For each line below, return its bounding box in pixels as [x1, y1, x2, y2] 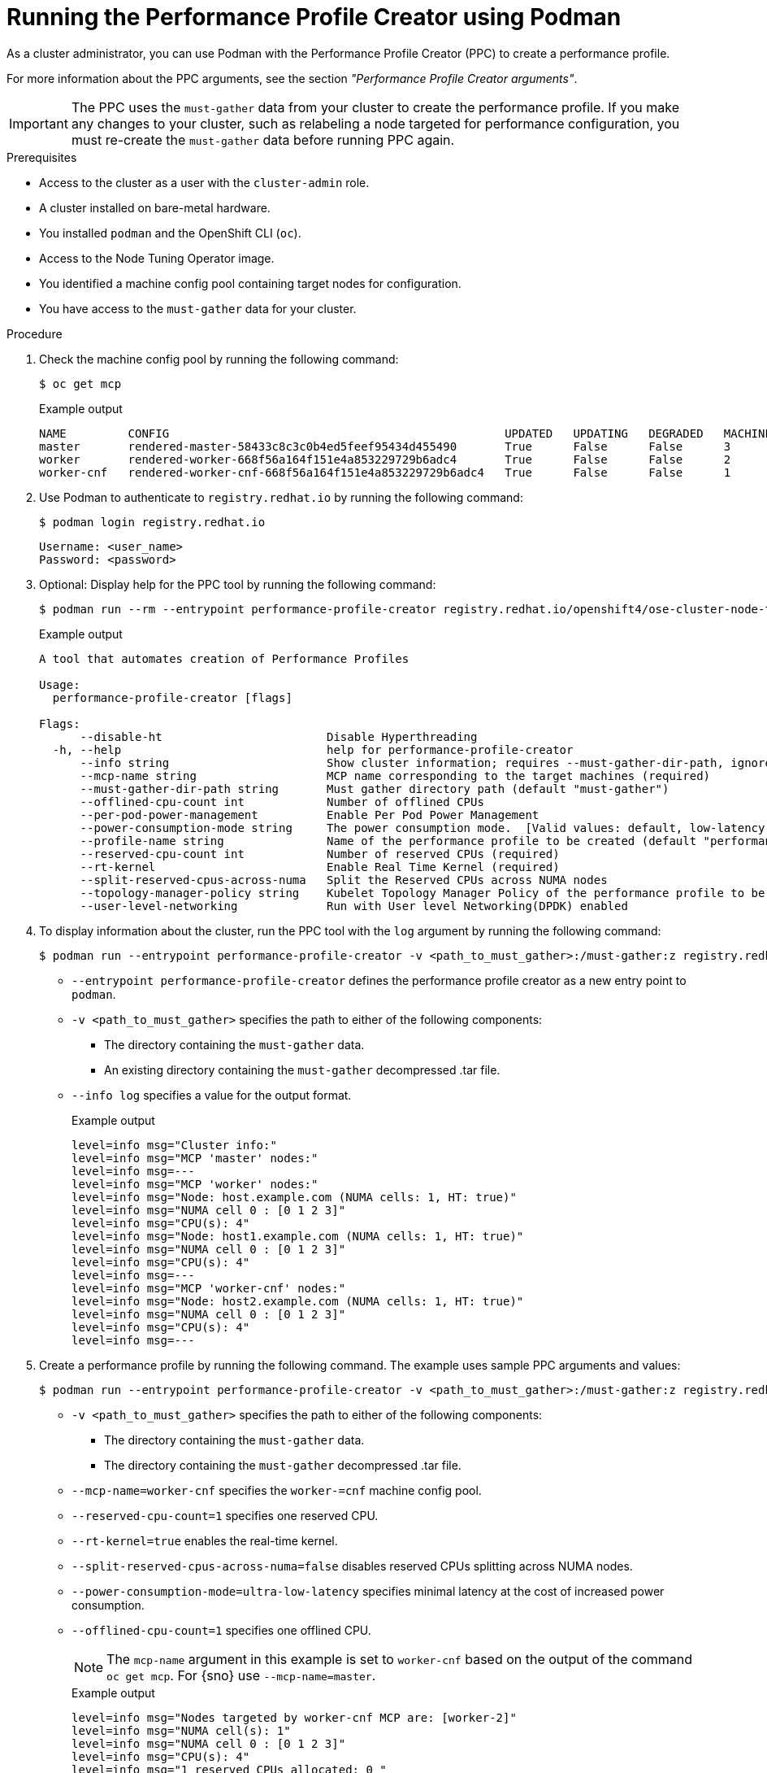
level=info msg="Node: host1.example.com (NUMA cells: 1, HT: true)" [71, 1229, 524, 1243]
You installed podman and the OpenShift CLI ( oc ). [39, 225, 301, 240]
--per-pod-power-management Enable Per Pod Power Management [80, 808, 539, 821]
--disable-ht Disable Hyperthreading [80, 730, 478, 743]
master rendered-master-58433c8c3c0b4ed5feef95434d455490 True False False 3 [39, 439, 731, 453]
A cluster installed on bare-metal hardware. [39, 200, 271, 215]
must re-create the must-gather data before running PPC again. [71, 131, 455, 148]
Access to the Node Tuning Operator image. [39, 250, 275, 265]
